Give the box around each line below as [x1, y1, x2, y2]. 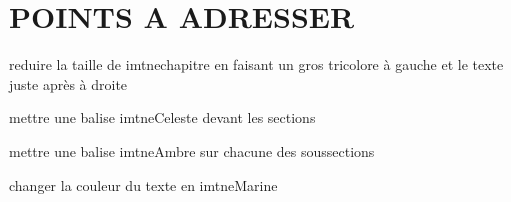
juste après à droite [9, 73, 128, 94]
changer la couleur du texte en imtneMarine [9, 174, 278, 195]
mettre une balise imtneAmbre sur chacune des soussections [9, 140, 375, 161]
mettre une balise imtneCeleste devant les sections [9, 107, 316, 128]
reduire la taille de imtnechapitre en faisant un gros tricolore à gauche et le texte [9, 54, 504, 75]
